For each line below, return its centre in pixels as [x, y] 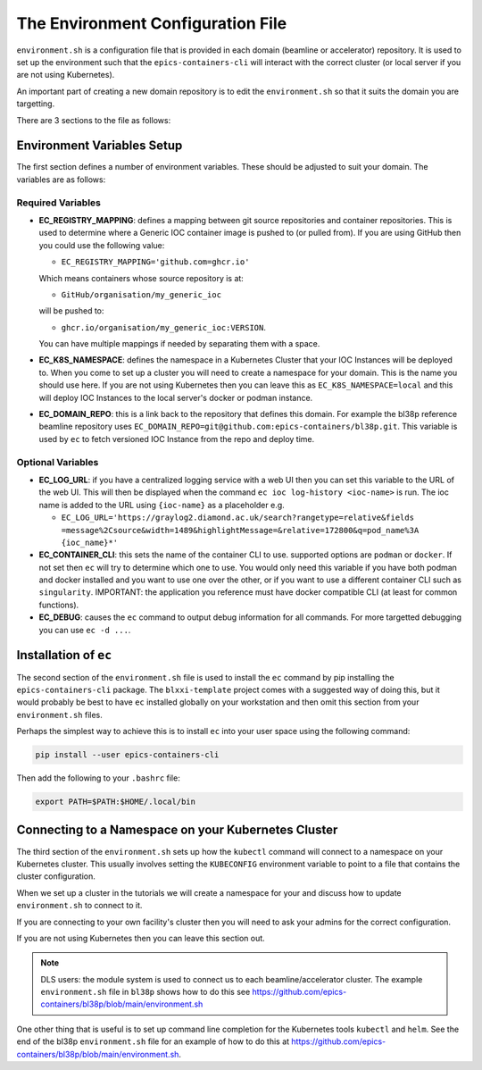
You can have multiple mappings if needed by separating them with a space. [179, 344]
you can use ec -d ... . [85, 630]
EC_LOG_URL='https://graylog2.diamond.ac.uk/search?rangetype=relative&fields [238, 518]
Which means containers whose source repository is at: [141, 278]
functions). [59, 605]
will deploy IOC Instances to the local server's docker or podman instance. [176, 397]
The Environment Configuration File [152, 23]
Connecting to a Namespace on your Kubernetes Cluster [177, 830]
